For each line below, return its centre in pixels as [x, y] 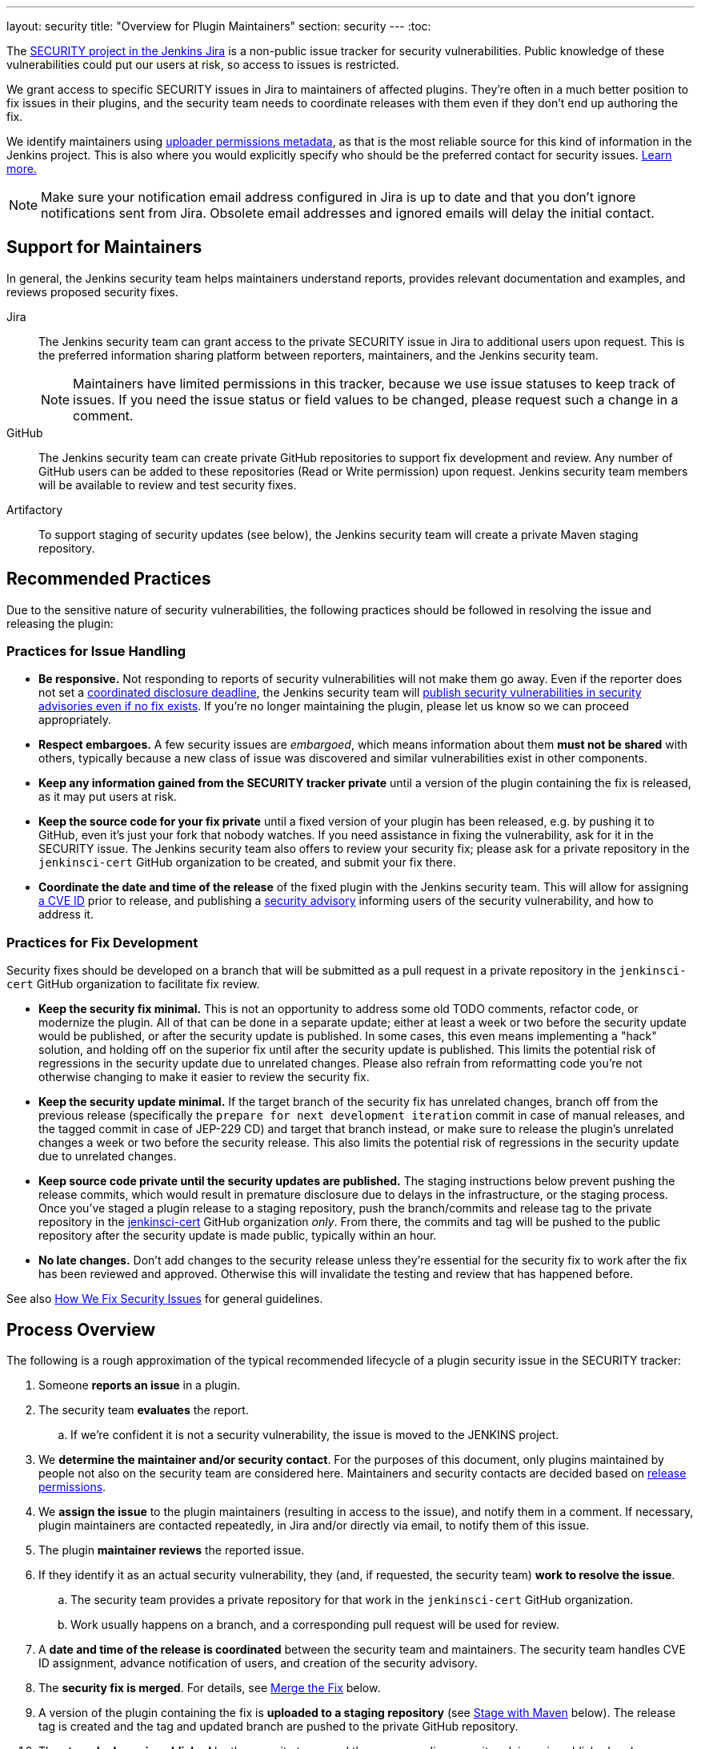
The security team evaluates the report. [144, 1410]
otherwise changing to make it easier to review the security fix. [204, 1077]
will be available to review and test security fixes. [168, 484]
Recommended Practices [109, 579]
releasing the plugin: [60, 623]
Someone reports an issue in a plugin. [140, 1385]
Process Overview [81, 1329]
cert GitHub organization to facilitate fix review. [133, 984]
